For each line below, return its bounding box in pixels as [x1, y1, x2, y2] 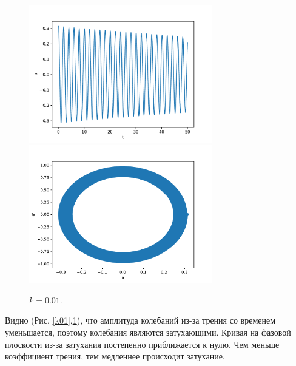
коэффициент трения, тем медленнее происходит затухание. [5, 350, 225, 362]
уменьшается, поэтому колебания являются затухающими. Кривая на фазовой [5, 325, 291, 338]
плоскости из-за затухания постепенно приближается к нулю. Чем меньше [5, 337, 280, 350]
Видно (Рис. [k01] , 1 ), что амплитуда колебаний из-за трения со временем [5, 314, 276, 327]
